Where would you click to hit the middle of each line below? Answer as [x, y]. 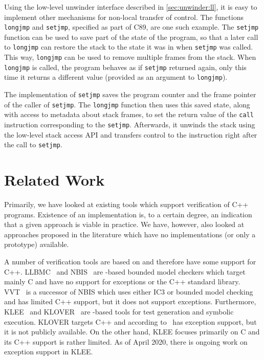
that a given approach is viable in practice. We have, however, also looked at [124, 224]
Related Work [54, 180]
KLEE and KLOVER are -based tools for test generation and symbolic [119, 311]
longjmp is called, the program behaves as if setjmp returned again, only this [125, 67]
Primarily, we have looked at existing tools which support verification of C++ [126, 204]
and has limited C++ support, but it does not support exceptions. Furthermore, [130, 301]
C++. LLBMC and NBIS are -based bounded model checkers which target [125, 271]
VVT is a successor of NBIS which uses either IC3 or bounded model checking [129, 291]
